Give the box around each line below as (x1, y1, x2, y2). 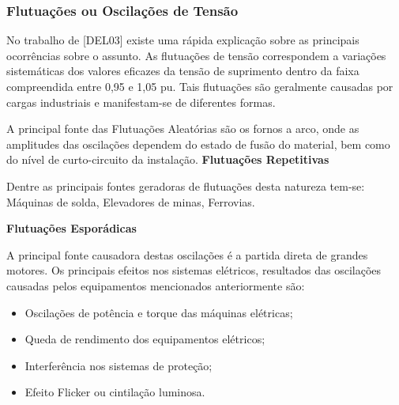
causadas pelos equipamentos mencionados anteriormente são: (6, 277, 305, 293)
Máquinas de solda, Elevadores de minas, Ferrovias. (6, 193, 255, 210)
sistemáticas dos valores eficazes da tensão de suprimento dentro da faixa (6, 62, 359, 79)
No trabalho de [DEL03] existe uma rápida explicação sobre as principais (6, 32, 359, 48)
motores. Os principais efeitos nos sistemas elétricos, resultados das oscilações (6, 262, 382, 278)
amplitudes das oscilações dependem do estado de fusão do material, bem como (6, 135, 390, 152)
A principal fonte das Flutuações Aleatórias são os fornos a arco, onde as (6, 120, 359, 137)
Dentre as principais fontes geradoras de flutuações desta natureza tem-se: (6, 177, 365, 194)
